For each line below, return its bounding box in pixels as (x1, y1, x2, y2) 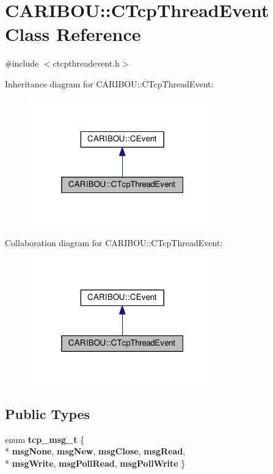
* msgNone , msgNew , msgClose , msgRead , (5, 445, 186, 458)
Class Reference (5, 21, 141, 46)
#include (5, 57, 39, 70)
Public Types (5, 404, 90, 423)
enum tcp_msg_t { (5, 432, 85, 445)
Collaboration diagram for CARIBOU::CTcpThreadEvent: (5, 236, 223, 249)
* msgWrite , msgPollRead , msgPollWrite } (5, 456, 186, 469)
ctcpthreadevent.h (53, 57, 120, 70)
